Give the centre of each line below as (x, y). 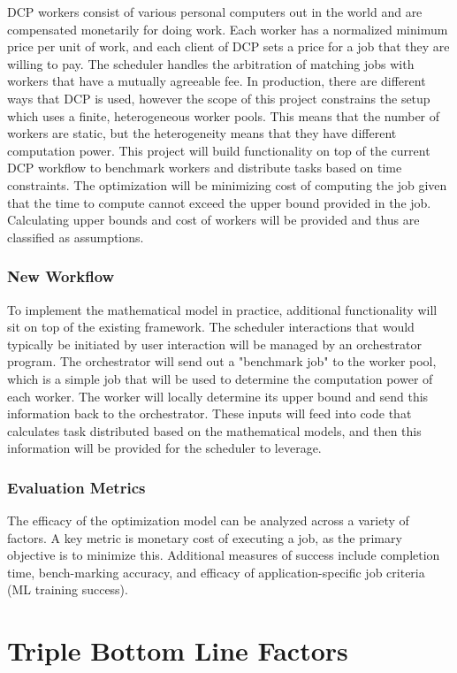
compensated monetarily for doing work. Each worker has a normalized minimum (228, 29)
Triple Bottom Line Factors (178, 650)
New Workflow (61, 276)
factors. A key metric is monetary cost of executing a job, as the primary (205, 537)
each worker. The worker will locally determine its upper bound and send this (218, 396)
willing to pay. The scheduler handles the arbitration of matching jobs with (211, 63)
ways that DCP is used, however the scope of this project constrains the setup (219, 98)
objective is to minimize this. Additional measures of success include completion (224, 555)
